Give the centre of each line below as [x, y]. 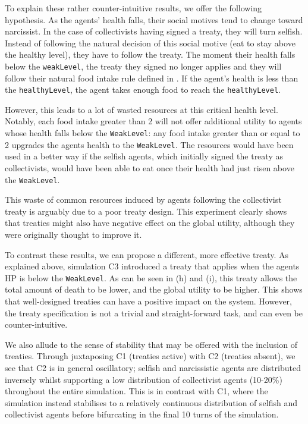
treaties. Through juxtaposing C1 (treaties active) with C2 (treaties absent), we [150, 356]
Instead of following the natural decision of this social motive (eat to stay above [150, 43]
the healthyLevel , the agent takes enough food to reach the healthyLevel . [143, 89]
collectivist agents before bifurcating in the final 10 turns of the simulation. [142, 414]
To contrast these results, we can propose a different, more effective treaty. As [147, 254]
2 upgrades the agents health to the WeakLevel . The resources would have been [149, 144]
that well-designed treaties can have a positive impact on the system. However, [148, 301]
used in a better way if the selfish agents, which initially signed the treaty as [144, 156]
